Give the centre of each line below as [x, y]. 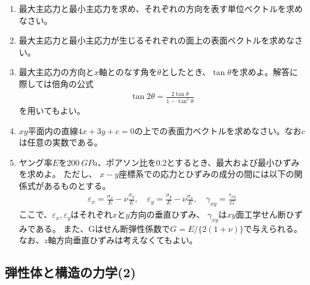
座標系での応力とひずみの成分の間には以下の [207, 174]
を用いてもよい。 [52, 110]
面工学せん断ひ [265, 214]
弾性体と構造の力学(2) [70, 272]
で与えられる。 [273, 228]
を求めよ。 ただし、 [58, 174]
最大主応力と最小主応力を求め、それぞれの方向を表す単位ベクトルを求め [161, 8]
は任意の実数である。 [61, 142]
